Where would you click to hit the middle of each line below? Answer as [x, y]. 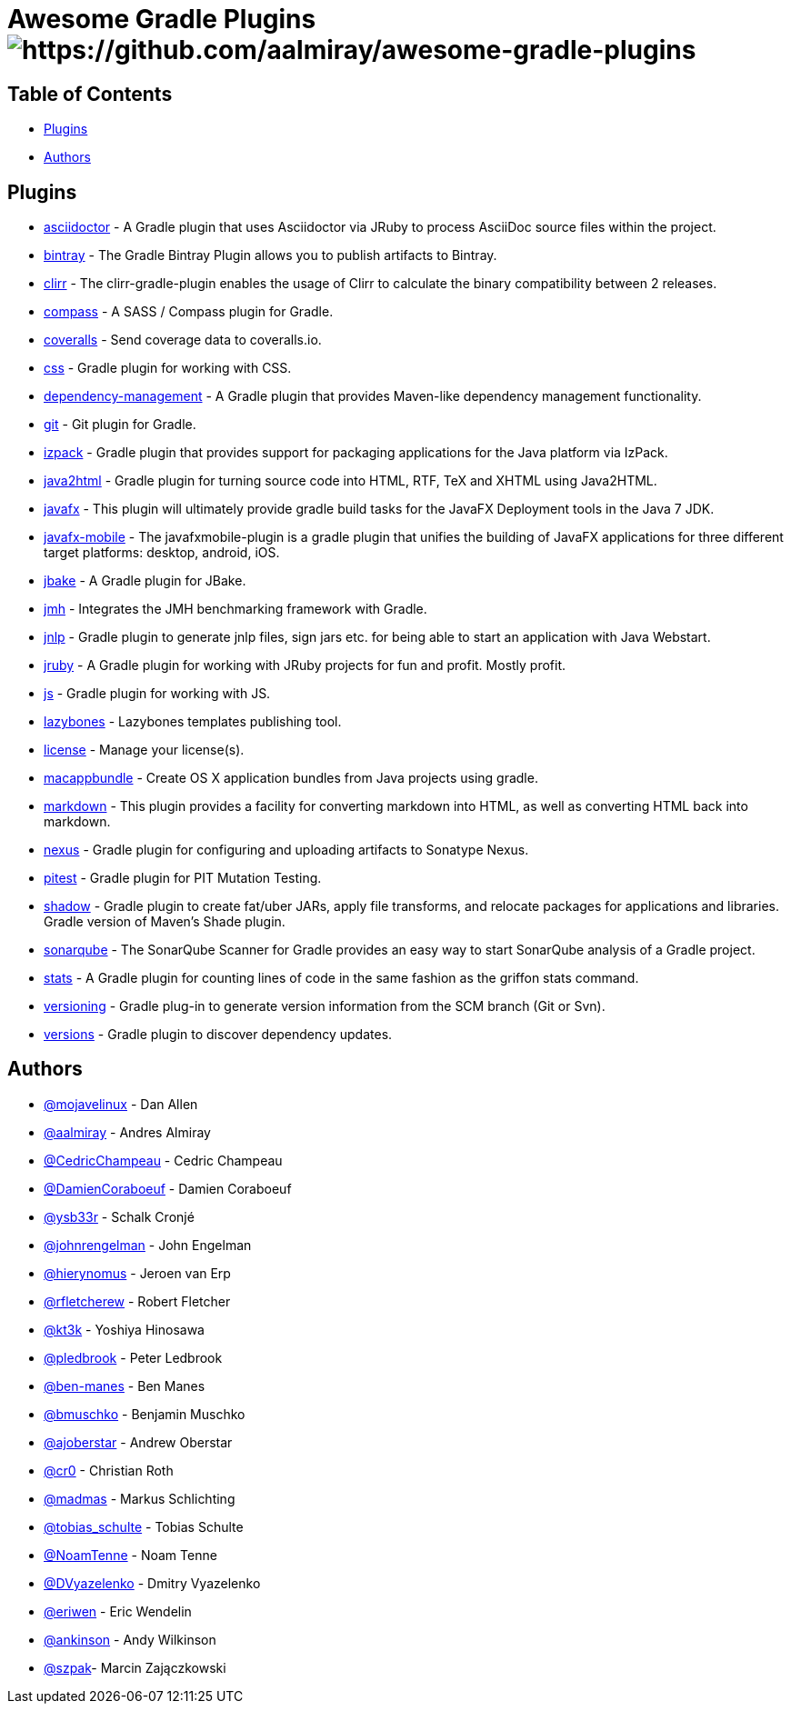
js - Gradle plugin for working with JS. [157, 694]
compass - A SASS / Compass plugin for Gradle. [189, 312]
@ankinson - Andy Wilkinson [130, 1639]
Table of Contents [90, 94]
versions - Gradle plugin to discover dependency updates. [218, 1035]
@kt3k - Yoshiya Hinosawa [124, 1329]
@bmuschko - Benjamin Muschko [145, 1414]
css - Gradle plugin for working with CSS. [168, 368]
